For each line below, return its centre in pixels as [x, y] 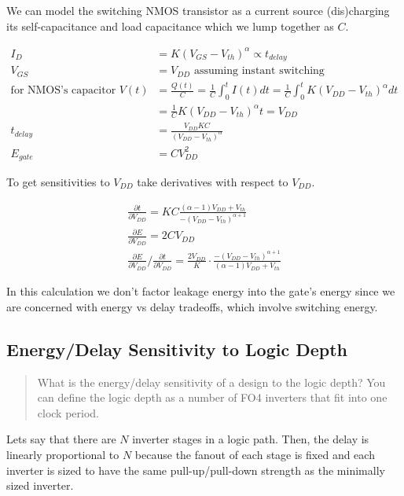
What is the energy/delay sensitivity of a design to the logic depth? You [211, 382]
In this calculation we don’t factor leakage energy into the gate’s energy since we [201, 291]
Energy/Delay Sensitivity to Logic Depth [177, 349]
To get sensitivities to [58, 181]
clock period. [68, 412]
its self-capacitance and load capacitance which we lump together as [170, 26]
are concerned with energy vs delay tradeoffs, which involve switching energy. [192, 306]
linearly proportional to [63, 455]
